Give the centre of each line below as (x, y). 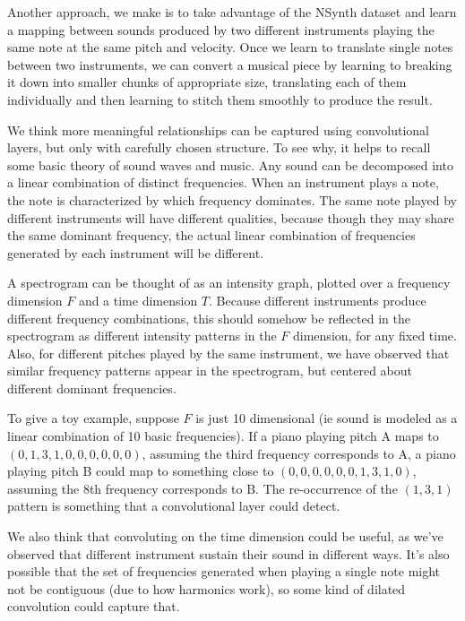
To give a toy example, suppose (93, 418)
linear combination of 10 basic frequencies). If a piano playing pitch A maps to (223, 436)
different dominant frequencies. (92, 388)
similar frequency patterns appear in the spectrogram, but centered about (210, 371)
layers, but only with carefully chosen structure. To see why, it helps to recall (219, 147)
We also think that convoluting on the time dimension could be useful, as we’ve (225, 536)
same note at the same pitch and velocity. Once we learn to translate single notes (230, 47)
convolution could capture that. (94, 606)
